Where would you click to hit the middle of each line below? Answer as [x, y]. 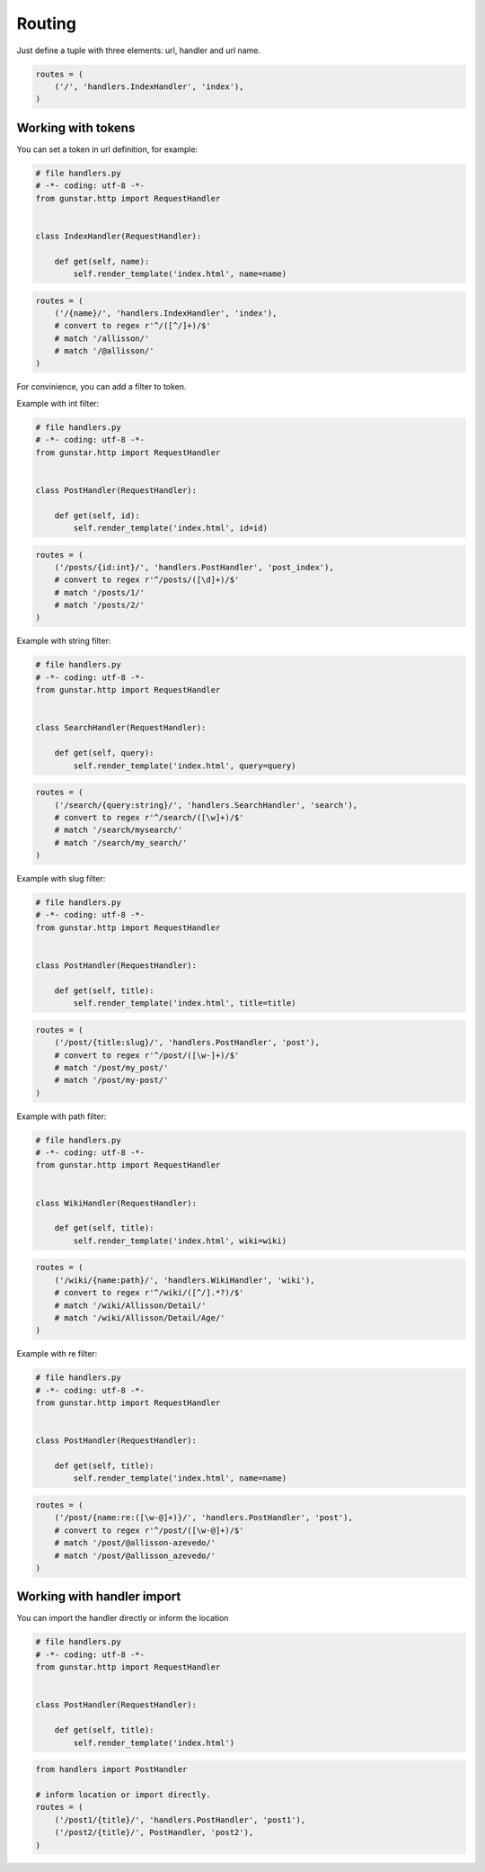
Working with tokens [76, 127]
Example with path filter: [62, 1116]
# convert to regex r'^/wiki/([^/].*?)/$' [149, 1293]
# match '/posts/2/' [100, 605]
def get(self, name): [102, 261]
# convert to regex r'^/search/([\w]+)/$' [149, 817]
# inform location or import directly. [123, 1794]
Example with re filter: [57, 1354]
